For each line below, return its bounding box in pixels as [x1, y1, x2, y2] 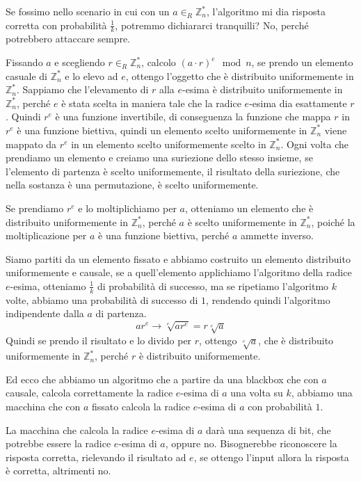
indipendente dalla [6, 306, 84, 321]
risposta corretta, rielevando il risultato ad [6, 449, 186, 464]
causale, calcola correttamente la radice [6, 385, 173, 400]
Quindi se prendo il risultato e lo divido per [6, 332, 192, 347]
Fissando [6, 55, 43, 70]
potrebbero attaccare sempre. [6, 31, 131, 46]
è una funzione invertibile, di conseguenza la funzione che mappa [55, 109, 331, 124]
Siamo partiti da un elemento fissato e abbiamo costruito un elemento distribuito [6, 251, 351, 266]
